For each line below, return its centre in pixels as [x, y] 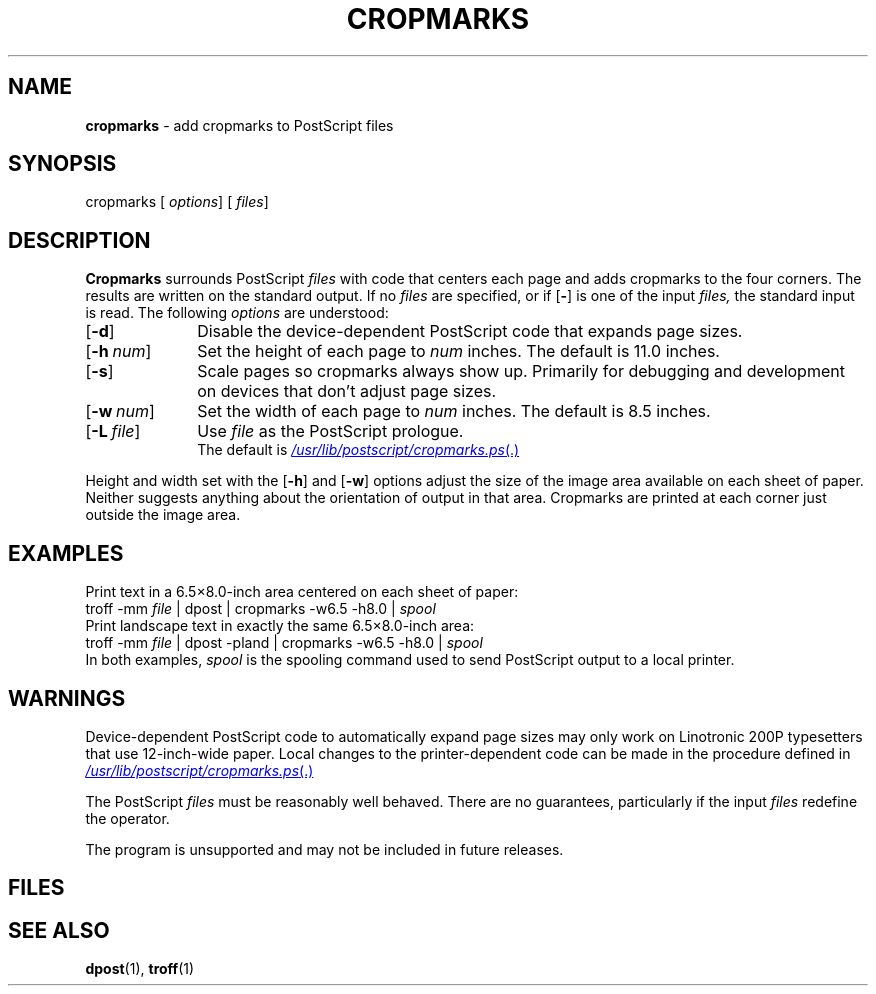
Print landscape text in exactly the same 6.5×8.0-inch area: [280, 626]
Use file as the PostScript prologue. [330, 431]
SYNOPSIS [62, 164]
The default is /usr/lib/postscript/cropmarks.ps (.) [358, 450]
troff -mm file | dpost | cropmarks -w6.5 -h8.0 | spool [260, 609]
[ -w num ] [120, 411]
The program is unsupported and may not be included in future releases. [324, 849]
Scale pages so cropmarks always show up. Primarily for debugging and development [521, 371]
